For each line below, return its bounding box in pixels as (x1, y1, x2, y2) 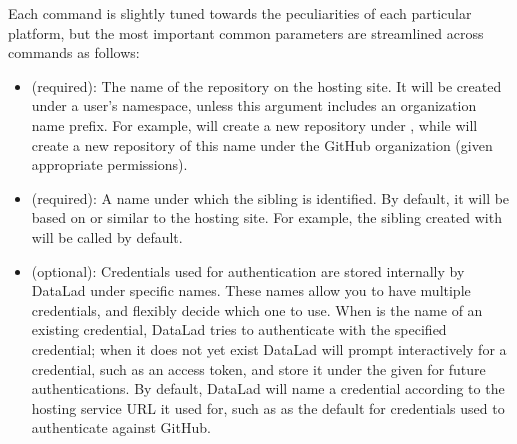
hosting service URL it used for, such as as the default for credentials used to (31, 397, 505, 418)
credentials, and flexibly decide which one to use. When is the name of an (31, 299, 483, 320)
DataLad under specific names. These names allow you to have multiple (31, 280, 471, 301)
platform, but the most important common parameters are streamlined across (8, 22, 484, 43)
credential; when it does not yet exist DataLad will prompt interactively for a (31, 338, 507, 359)
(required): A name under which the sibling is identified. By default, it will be (31, 187, 510, 208)
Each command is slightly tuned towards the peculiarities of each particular (8, 3, 472, 23)
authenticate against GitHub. (31, 417, 211, 438)
